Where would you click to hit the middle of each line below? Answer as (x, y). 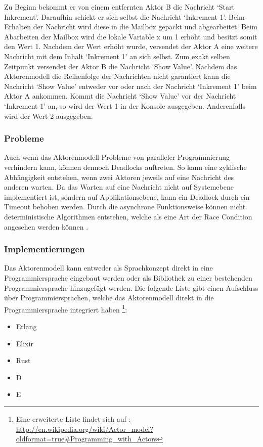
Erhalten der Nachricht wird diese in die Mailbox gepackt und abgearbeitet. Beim (131, 27)
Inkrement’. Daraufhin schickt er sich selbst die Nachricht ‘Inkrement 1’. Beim (124, 16)
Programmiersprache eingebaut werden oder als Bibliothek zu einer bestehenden (128, 277)
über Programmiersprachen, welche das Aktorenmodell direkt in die (109, 298)
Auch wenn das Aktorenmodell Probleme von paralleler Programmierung (117, 157)
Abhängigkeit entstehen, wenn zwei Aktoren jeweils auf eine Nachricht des (119, 177)
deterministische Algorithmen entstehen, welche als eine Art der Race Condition (128, 216)
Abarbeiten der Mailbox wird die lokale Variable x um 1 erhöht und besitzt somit (131, 36)
